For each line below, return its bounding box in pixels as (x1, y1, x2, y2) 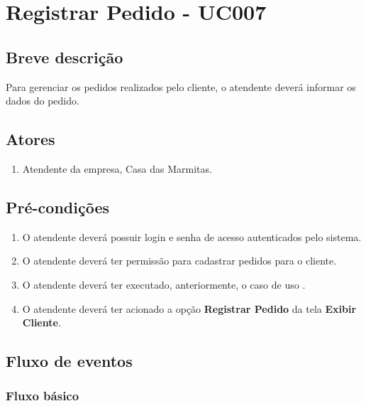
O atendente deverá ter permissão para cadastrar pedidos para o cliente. (22, 253, 337, 268)
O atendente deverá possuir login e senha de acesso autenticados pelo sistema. (22, 229, 362, 244)
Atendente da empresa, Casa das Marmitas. (22, 161, 212, 176)
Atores (6, 128, 55, 150)
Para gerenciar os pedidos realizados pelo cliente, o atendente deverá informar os (6, 79, 356, 94)
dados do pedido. (6, 93, 79, 108)
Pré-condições (6, 196, 109, 218)
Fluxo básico (6, 387, 79, 405)
